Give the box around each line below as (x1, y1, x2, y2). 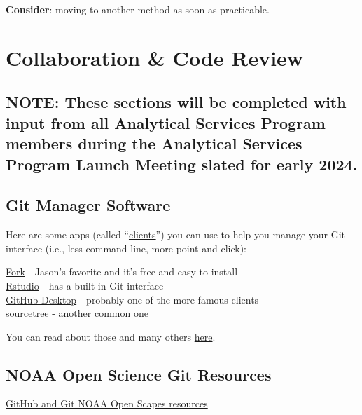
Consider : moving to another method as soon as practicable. (6, 2, 270, 16)
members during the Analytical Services (6, 132, 302, 154)
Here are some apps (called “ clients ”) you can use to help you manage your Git (6, 227, 346, 242)
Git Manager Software (6, 194, 171, 216)
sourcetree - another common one (6, 306, 148, 320)
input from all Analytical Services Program (6, 111, 326, 133)
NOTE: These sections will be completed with (6, 91, 347, 113)
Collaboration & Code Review (6, 43, 304, 72)
